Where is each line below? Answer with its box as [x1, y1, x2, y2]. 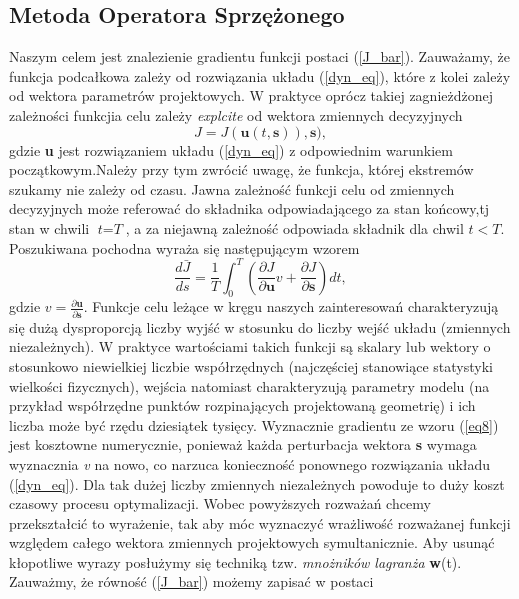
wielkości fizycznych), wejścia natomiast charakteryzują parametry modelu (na [9, 375, 490, 396]
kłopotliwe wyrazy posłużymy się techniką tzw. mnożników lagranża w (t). [9, 551, 462, 572]
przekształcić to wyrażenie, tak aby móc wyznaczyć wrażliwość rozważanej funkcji [9, 512, 511, 533]
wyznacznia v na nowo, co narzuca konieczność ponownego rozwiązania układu [9, 453, 491, 474]
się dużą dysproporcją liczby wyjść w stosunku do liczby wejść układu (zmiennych [9, 316, 511, 337]
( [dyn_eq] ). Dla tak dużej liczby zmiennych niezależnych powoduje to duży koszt [9, 473, 505, 494]
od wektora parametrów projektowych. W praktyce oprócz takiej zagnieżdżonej [9, 85, 494, 106]
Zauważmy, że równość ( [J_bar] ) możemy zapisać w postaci [9, 571, 374, 592]
